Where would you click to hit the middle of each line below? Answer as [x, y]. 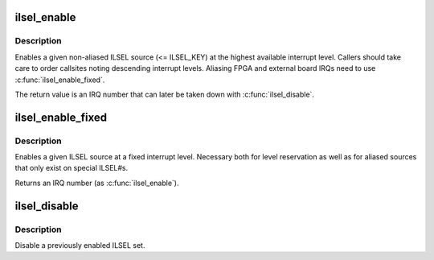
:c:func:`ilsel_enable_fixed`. [60, 80]
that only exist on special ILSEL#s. [72, 168]
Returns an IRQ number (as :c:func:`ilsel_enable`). [97, 183]
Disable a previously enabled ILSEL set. [80, 246]
